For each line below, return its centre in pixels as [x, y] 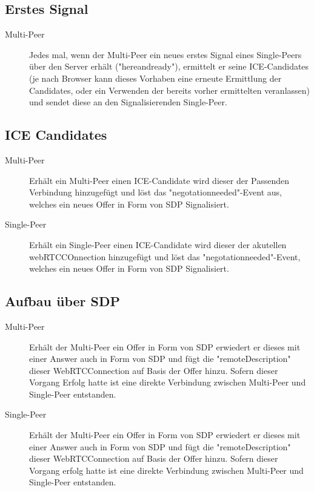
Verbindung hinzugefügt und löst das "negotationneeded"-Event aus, [156, 192]
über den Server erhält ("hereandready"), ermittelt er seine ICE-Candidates [169, 66]
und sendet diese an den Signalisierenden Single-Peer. [128, 102]
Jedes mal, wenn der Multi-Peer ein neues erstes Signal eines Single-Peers [165, 54]
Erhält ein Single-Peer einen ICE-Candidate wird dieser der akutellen [158, 244]
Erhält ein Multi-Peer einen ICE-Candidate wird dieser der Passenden [159, 180]
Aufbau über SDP [63, 301]
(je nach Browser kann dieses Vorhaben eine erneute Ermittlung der [155, 78]
